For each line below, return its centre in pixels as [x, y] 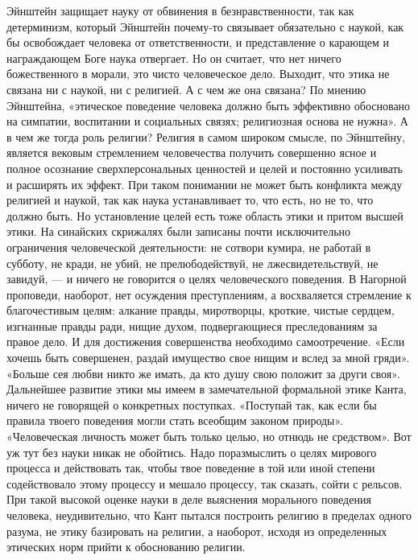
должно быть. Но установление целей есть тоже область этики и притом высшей [205, 215]
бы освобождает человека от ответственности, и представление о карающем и [198, 42]
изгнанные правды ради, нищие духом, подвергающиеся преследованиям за [192, 325]
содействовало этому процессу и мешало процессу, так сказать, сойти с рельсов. [205, 483]
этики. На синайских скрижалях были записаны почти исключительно [179, 231]
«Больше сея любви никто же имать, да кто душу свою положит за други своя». [203, 373]
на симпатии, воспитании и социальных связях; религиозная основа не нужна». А [207, 121]
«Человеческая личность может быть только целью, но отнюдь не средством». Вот [209, 436]
